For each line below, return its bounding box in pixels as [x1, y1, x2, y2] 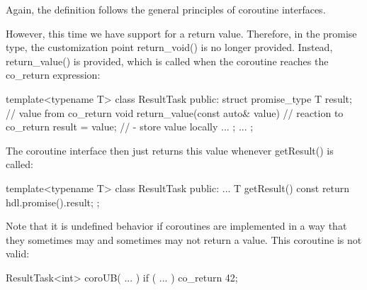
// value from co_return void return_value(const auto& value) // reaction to [6, 105, 344, 120]
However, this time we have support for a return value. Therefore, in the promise [6, 26, 357, 40]
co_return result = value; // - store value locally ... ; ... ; [6, 119, 254, 134]
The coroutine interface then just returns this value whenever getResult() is [6, 143, 334, 157]
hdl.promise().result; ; [6, 194, 100, 209]
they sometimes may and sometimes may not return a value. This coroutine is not [6, 232, 362, 247]
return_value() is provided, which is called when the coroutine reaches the [6, 53, 329, 68]
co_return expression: [6, 67, 101, 82]
